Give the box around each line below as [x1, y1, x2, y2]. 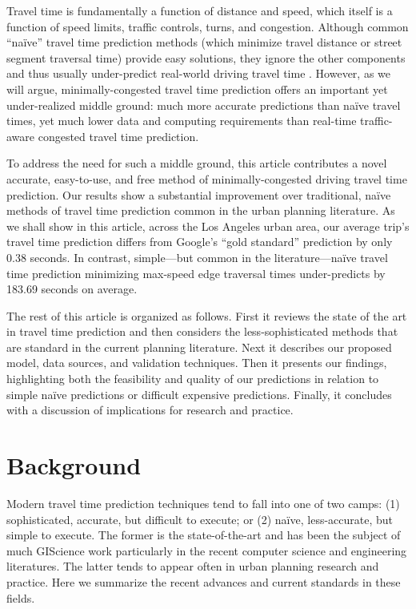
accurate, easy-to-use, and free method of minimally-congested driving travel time [6, 170, 407, 187]
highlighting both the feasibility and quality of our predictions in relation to [6, 370, 379, 387]
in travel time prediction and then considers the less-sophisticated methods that [6, 323, 398, 340]
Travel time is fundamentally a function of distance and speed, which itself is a [6, 2, 393, 18]
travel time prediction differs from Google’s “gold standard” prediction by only [6, 233, 393, 250]
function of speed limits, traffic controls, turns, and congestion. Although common [6, 18, 409, 34]
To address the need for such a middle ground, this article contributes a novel [6, 155, 387, 171]
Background [6, 449, 142, 482]
